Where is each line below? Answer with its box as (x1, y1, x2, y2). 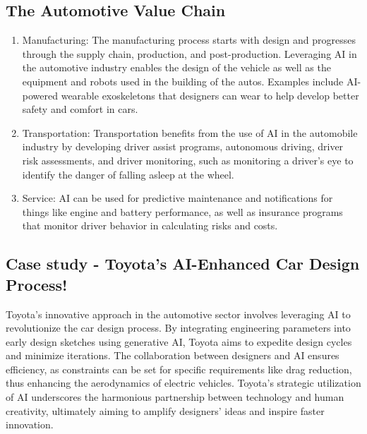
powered (22, 88, 59, 102)
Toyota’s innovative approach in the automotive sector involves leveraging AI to (6, 306, 351, 321)
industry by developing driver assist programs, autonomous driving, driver (22, 139, 344, 154)
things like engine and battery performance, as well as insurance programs (22, 204, 343, 219)
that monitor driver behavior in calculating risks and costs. (22, 218, 278, 233)
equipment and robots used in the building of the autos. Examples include (22, 73, 344, 88)
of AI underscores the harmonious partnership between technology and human (6, 390, 344, 404)
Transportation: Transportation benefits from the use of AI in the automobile (22, 125, 358, 140)
